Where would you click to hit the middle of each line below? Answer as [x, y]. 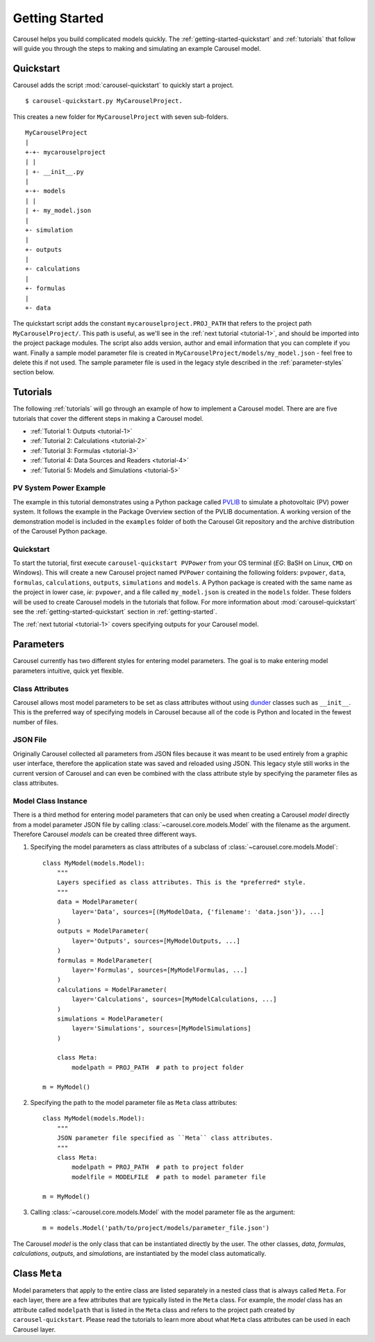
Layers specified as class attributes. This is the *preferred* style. [181, 882]
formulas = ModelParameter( [105, 960]
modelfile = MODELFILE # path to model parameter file [169, 1177]
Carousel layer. [34, 1329]
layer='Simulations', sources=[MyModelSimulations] [161, 1029]
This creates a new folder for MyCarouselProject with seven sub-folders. [121, 117]
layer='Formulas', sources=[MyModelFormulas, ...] [160, 970]
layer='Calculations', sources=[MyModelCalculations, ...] [174, 999]
